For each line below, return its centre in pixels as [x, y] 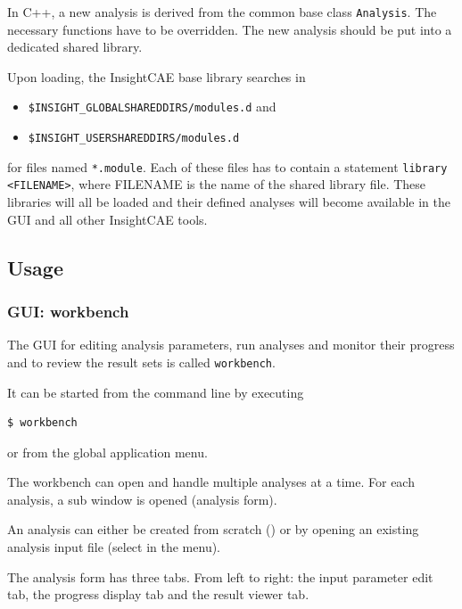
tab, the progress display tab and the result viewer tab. [158, 594]
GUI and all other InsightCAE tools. [107, 219]
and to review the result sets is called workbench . [141, 362]
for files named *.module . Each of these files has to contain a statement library [227, 166]
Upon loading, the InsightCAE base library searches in [157, 76]
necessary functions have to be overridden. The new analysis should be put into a [230, 29]
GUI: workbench [68, 311]
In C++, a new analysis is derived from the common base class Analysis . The [222, 12]
